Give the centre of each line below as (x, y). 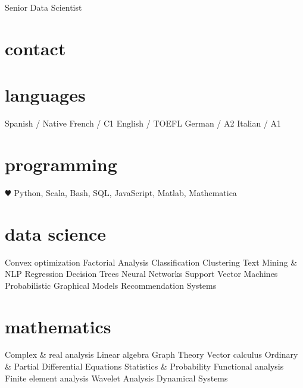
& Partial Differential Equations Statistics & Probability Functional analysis (144, 366)
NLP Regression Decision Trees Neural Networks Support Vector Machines (141, 274)
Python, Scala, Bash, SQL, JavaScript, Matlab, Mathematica (125, 192)
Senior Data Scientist (43, 7)
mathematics (58, 326)
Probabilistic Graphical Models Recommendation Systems (111, 285)
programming (61, 164)
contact (35, 48)
